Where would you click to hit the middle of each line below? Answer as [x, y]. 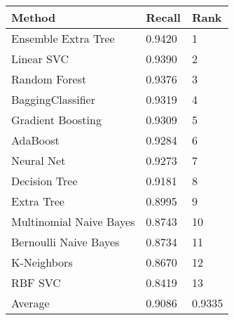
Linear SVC [40, 59]
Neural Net [39, 160]
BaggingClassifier [54, 99]
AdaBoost [35, 140]
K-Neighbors [42, 262]
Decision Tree [44, 181]
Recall [163, 17]
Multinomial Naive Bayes [73, 221]
